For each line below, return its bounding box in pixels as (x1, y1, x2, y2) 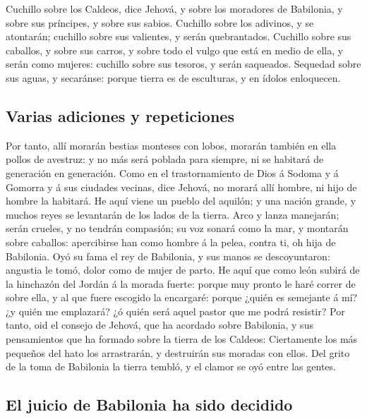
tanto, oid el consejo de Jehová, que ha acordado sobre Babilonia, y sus (6, 317, 313, 332)
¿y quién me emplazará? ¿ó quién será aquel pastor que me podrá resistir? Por (6, 303, 345, 318)
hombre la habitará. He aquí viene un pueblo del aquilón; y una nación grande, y (6, 193, 356, 208)
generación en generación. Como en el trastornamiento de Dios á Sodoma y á (6, 165, 339, 180)
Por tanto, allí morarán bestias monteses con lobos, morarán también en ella (6, 138, 337, 152)
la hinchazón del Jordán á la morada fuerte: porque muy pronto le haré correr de (6, 276, 356, 291)
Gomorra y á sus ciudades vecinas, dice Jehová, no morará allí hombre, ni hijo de (6, 179, 357, 194)
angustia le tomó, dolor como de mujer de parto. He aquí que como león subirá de (6, 262, 360, 277)
